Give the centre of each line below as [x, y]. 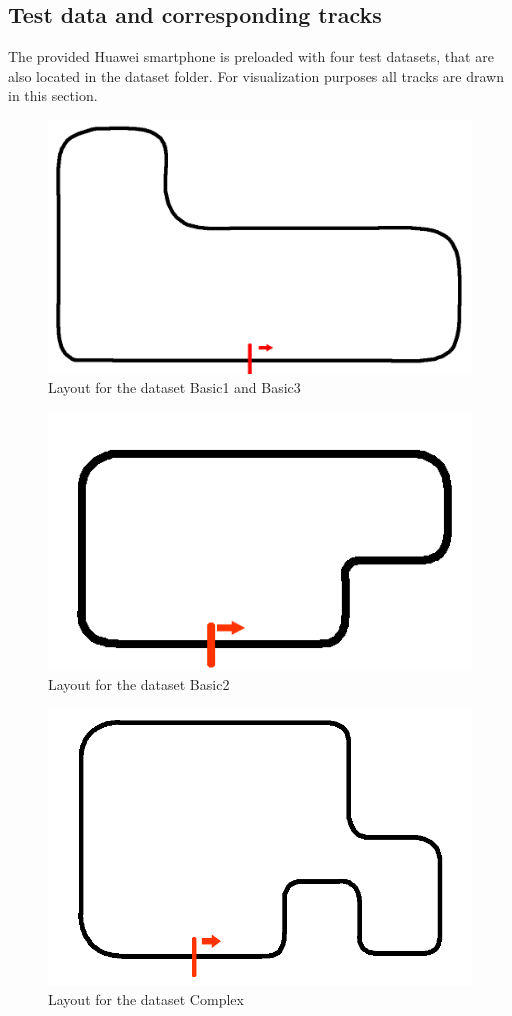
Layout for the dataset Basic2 [139, 684]
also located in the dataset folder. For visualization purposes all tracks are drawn [256, 75]
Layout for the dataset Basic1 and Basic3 [174, 387]
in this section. [53, 95]
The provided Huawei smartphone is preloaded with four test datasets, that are [251, 56]
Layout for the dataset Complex [146, 999]
